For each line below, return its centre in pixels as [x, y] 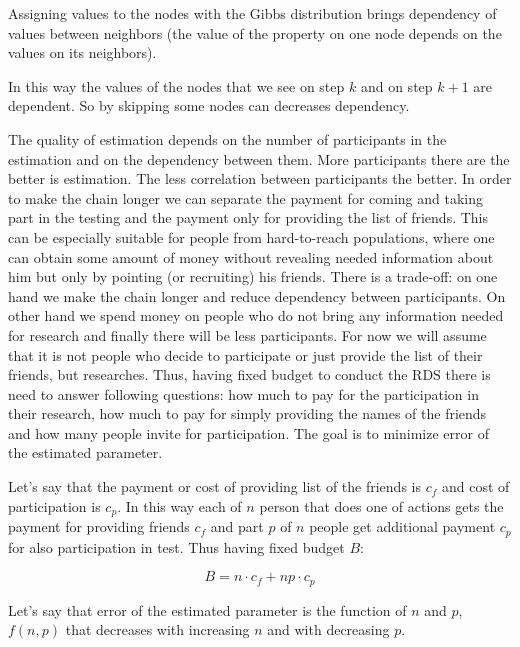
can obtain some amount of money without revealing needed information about [251, 256]
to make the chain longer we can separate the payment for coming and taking [245, 197]
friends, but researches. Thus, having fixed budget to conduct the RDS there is [249, 374]
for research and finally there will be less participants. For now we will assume [247, 334]
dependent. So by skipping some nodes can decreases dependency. [209, 105]
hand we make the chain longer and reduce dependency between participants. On [257, 295]
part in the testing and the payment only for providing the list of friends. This [248, 217]
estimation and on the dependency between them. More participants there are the [259, 158]
